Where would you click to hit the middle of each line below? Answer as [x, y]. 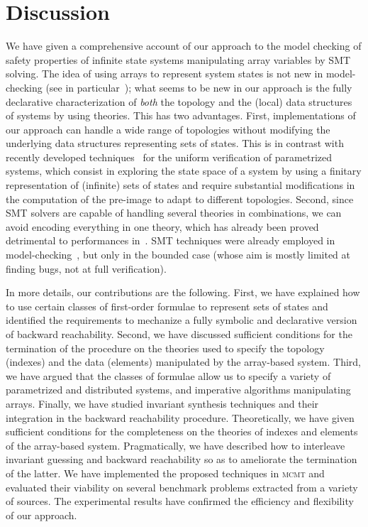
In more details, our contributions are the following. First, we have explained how [183, 292]
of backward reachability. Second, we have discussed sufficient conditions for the [179, 334]
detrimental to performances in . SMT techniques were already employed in [171, 240]
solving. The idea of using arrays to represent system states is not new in [165, 74]
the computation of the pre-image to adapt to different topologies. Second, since [180, 199]
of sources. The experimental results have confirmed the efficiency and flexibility [180, 501]
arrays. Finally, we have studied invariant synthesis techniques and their [162, 403]
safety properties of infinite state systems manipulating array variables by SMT [178, 59]
